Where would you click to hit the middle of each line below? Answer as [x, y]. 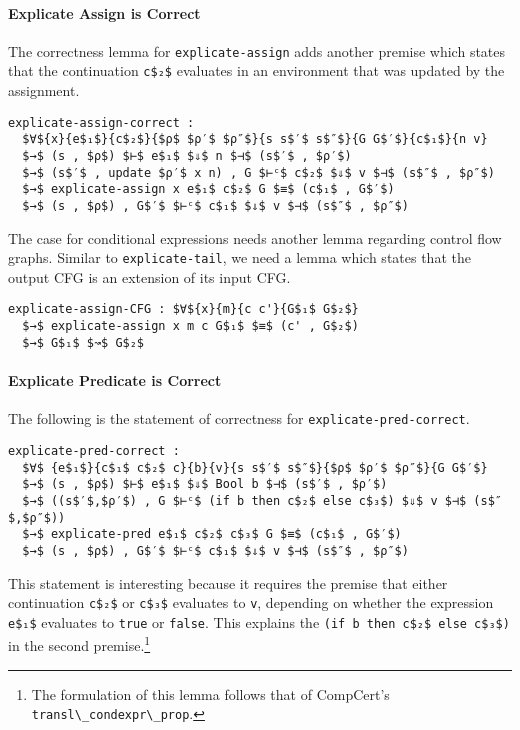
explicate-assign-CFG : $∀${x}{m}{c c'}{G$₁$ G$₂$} [183, 309]
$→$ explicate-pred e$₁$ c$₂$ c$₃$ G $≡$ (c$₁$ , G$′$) [212, 534]
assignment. [44, 90]
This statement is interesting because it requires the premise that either [228, 582]
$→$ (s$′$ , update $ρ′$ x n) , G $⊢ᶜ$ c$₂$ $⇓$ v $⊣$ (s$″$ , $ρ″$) [258, 172]
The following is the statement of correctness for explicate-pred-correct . [239, 418]
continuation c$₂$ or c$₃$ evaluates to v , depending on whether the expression [251, 602]
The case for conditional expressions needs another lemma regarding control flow [255, 237]
